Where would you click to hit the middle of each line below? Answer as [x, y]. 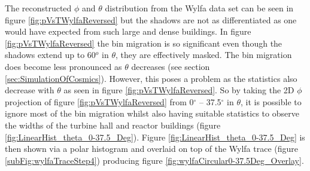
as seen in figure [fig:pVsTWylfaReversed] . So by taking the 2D [179, 90]
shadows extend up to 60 [50, 55]
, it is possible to [271, 101]
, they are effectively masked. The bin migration [203, 55]
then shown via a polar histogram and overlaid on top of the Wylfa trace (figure [151, 149]
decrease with [30, 90]
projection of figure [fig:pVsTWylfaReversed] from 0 [99, 101]
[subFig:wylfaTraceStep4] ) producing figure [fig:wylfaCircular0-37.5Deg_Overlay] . [154, 160]
